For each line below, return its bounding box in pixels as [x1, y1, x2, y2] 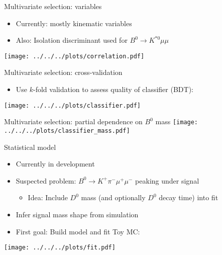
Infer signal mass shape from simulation [16, 209, 139, 219]
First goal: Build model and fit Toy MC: [16, 226, 140, 236]
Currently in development [16, 158, 95, 169]
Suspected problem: [16, 175, 76, 186]
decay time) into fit [159, 192, 218, 203]
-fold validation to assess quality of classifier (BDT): [33, 84, 193, 95]
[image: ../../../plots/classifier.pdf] [4, 102, 141, 109]
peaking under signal [135, 175, 199, 186]
